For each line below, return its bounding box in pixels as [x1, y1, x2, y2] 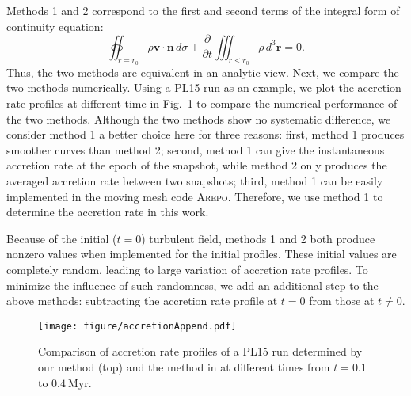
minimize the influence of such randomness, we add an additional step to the [6, 276, 379, 293]
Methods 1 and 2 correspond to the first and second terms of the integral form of [6, 2, 400, 18]
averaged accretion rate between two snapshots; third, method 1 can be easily [6, 173, 383, 189]
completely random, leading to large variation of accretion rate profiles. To [6, 261, 368, 277]
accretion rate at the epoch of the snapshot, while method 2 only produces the [6, 157, 387, 173]
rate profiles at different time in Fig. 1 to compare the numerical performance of [6, 95, 398, 112]
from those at [309, 292, 375, 309]
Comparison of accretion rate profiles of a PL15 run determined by [38, 343, 363, 360]
